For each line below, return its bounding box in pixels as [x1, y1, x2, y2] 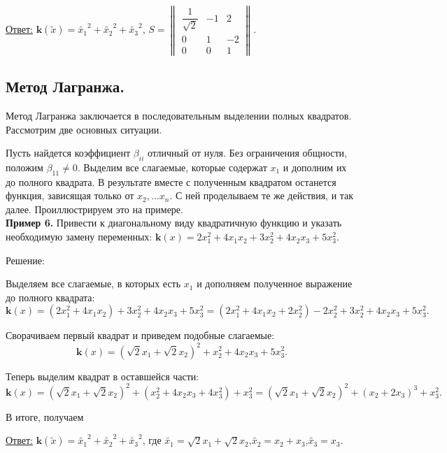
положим [6, 159, 43, 174]
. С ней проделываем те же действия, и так [169, 188, 354, 203]
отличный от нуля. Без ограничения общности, [148, 145, 347, 160]
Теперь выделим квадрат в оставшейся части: [6, 368, 199, 383]
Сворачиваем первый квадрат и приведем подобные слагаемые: [6, 328, 275, 343]
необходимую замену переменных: [6, 229, 152, 244]
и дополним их [283, 159, 347, 174]
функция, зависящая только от [6, 188, 134, 203]
